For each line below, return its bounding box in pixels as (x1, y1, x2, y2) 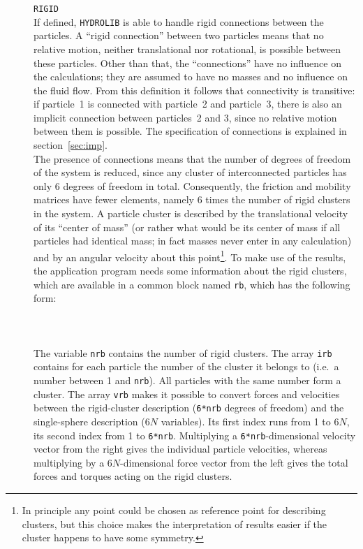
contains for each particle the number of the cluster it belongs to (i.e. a (34, 359, 339, 374)
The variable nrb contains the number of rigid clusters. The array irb (34, 345, 332, 360)
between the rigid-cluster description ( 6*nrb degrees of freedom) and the (34, 400, 344, 415)
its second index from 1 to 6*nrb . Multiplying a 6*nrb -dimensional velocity (34, 427, 356, 442)
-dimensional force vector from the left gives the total (120, 455, 348, 469)
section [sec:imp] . (34, 138, 108, 152)
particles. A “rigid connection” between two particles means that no (34, 28, 324, 43)
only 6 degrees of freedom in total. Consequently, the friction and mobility (34, 178, 351, 193)
